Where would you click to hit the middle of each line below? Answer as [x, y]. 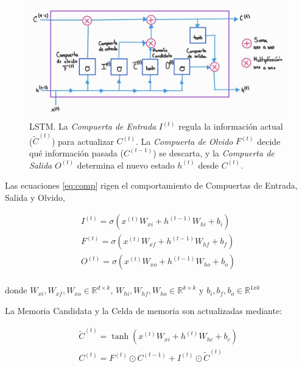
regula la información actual [231, 126]
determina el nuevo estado [126, 165]
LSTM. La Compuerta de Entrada [93, 126]
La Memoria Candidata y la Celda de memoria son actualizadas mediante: [144, 311]
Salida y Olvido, [35, 197]
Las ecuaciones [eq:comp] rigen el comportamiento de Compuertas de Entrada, [151, 185]
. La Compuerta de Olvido [184, 141]
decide [269, 141]
